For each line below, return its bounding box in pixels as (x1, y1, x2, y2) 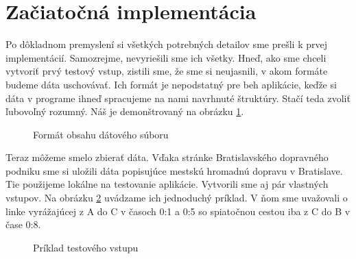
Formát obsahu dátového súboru (33, 127, 169, 141)
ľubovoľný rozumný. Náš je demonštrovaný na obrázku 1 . (5, 104, 244, 119)
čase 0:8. (5, 217, 41, 232)
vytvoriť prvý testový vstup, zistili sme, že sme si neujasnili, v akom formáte (5, 64, 328, 78)
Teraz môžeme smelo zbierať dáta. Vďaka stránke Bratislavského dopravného (5, 150, 329, 164)
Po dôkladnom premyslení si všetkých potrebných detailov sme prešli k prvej (5, 37, 327, 51)
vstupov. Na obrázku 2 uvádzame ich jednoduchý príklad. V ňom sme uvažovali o (5, 190, 348, 205)
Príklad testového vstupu (33, 240, 139, 254)
